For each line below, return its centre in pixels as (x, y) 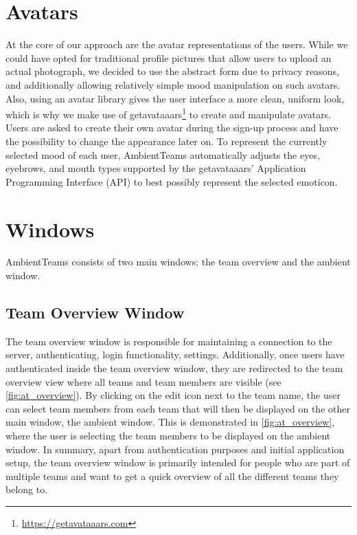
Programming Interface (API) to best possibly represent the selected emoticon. (172, 181)
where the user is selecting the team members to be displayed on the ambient (168, 435)
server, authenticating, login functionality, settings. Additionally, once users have (175, 354)
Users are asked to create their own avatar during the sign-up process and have (172, 128)
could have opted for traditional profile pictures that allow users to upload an (169, 57)
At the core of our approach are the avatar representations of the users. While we (177, 44)
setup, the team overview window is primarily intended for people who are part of (178, 462)
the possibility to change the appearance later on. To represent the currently (166, 141)
